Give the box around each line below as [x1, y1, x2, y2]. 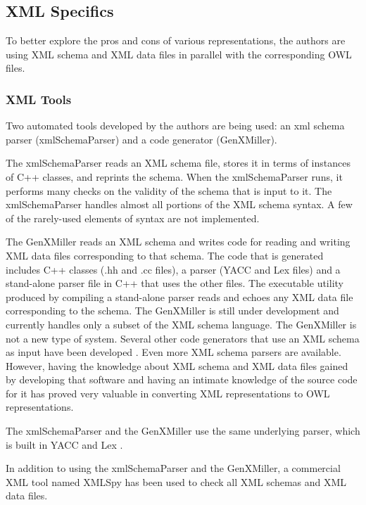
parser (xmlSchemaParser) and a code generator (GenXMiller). [6, 132, 277, 146]
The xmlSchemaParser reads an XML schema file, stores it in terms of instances [6, 155, 351, 170]
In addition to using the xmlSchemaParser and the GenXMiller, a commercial [6, 461, 341, 475]
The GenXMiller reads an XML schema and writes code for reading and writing [6, 234, 351, 249]
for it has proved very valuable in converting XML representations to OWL [6, 385, 330, 400]
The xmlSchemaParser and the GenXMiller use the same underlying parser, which [6, 423, 360, 438]
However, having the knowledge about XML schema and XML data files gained [6, 358, 348, 373]
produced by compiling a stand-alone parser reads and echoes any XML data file [6, 289, 353, 304]
